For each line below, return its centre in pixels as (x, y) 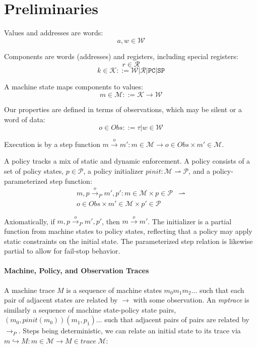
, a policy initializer (113, 171)
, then (111, 221)
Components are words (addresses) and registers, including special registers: (121, 56)
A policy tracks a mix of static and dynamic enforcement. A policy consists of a (127, 161)
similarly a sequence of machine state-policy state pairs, (90, 309)
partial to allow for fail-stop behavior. (62, 251)
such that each (222, 290)
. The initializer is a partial (190, 221)
